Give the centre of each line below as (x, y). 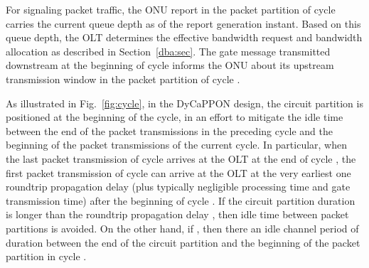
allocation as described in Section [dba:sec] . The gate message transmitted (168, 51)
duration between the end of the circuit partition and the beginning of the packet (183, 242)
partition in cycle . (46, 256)
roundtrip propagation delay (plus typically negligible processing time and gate (178, 187)
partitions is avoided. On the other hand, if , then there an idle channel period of (182, 228)
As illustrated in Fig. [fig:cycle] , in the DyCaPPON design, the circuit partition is (184, 103)
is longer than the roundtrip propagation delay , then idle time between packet (177, 214)
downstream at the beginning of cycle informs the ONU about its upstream (170, 65)
